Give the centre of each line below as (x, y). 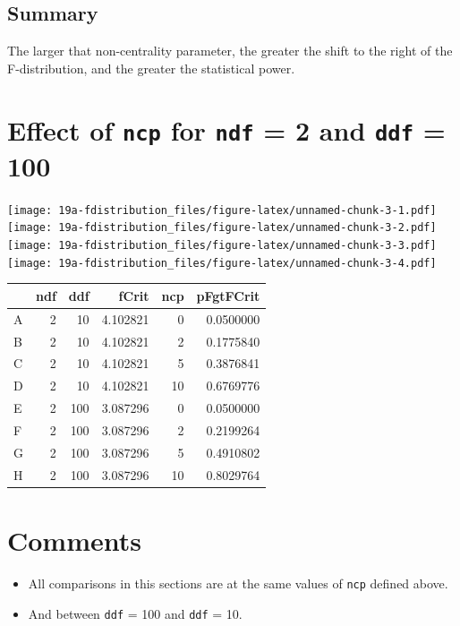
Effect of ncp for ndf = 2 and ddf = (226, 129)
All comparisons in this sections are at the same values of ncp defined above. (238, 583)
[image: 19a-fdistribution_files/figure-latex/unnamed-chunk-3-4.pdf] (222, 263)
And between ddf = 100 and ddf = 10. (135, 613)
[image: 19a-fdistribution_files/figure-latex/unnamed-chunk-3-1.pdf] (222, 210)
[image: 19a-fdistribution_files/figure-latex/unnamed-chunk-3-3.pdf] (222, 246)
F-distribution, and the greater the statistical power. (151, 68)
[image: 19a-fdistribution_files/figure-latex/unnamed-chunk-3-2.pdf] (222, 228)
